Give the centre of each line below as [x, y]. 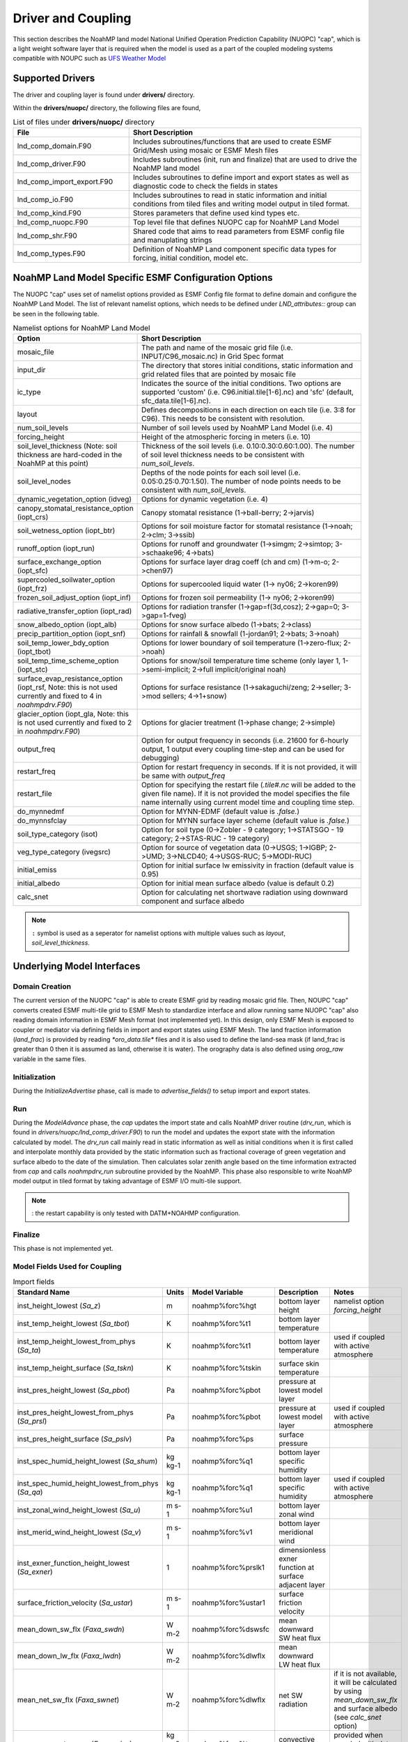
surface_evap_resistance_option [70, 679]
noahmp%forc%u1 [222, 1510]
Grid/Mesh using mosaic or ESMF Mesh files [205, 151]
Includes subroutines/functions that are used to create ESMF [232, 141]
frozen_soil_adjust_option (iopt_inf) [74, 598]
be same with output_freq [183, 776]
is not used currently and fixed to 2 [74, 723]
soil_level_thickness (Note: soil [67, 446]
